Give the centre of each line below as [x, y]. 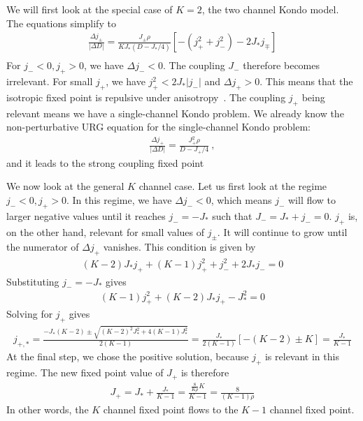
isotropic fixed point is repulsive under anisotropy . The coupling [146, 97]
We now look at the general [65, 186]
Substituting [33, 281]
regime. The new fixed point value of [85, 372]
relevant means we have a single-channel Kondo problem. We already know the [175, 113]
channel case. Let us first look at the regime [233, 186]
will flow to [312, 200]
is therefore [205, 372]
